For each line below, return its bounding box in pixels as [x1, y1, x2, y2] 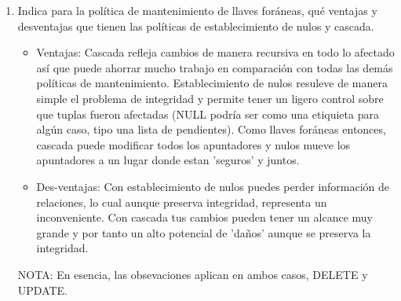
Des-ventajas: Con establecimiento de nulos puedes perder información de [36, 178, 390, 194]
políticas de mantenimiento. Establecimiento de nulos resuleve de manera [36, 75, 388, 91]
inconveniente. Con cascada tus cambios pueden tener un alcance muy [36, 209, 373, 226]
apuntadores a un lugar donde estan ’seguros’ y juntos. [36, 152, 300, 168]
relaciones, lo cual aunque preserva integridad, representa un [36, 193, 327, 210]
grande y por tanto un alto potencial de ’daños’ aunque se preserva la [36, 224, 371, 240]
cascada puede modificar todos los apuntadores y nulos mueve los [36, 136, 351, 152]
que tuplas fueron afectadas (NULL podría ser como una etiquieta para [36, 105, 379, 122]
